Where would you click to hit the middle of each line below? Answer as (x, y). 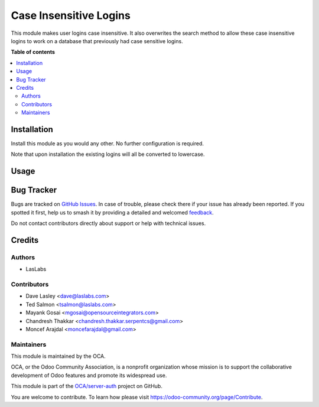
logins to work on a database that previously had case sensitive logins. (97, 41)
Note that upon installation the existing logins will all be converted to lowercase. (108, 154)
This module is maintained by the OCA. (58, 356)
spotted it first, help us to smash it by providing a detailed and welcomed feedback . (112, 212)
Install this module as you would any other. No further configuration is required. (107, 143)
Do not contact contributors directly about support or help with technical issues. (108, 223)
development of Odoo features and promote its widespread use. (89, 375)
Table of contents (33, 52)
